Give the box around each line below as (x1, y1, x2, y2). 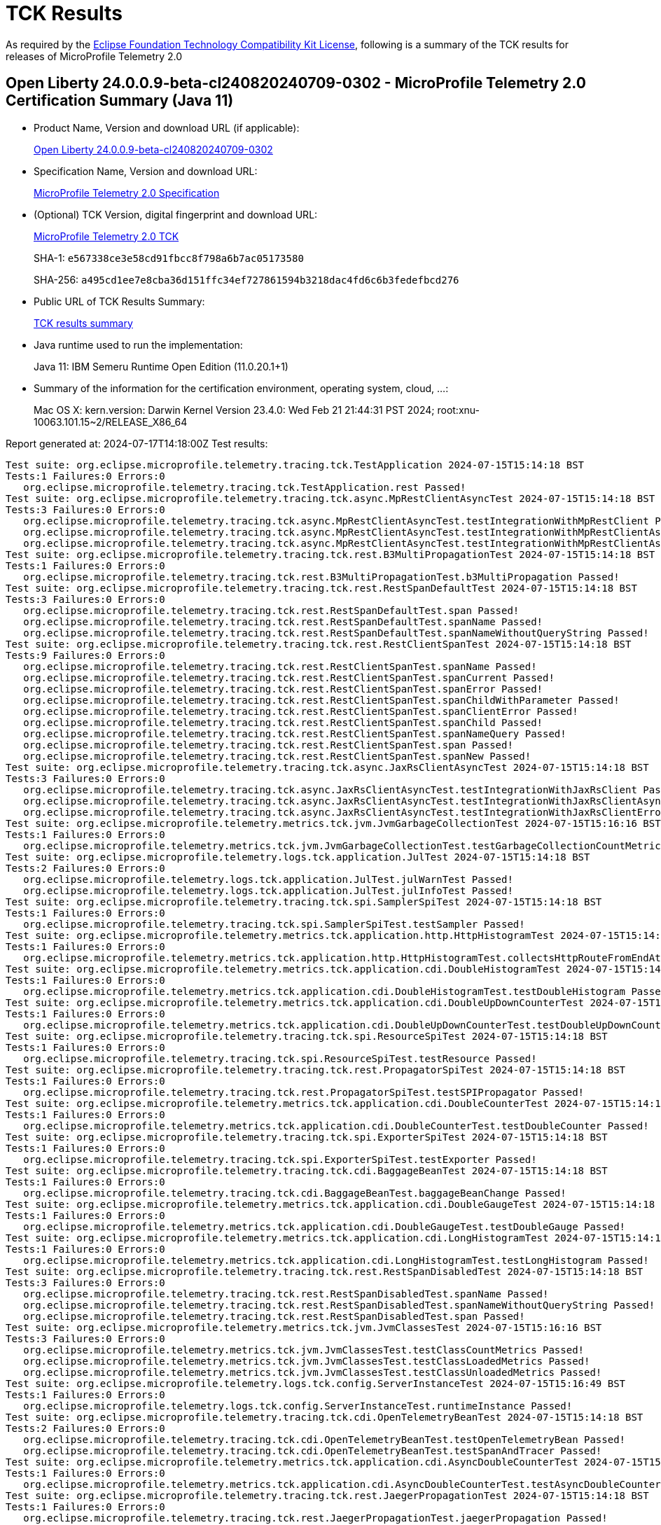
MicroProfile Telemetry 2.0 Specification (34, 186, 220, 199)
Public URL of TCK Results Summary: (34, 295, 205, 307)
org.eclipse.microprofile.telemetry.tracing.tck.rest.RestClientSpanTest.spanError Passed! (23, 683, 543, 695)
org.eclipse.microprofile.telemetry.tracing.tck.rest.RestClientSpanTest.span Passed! (23, 739, 513, 751)
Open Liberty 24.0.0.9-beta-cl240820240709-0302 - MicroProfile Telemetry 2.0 (6, 74, 586, 92)
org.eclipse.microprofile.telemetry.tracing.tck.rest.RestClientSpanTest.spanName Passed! (23, 660, 537, 672)
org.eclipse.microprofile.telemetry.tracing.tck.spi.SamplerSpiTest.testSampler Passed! (23, 918, 525, 930)
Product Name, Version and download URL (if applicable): (34, 121, 300, 134)
